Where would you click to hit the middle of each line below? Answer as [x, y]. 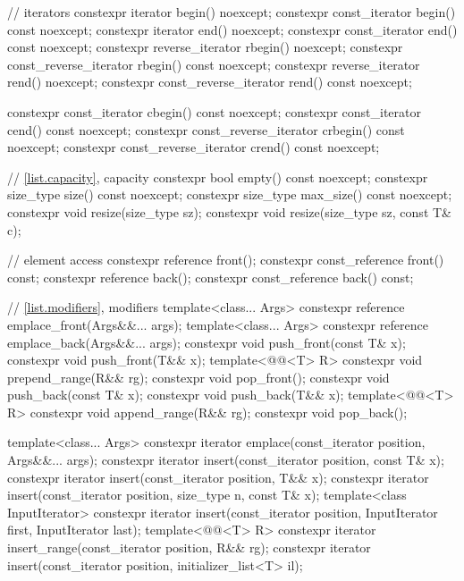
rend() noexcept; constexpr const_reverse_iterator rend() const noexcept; [210, 82]
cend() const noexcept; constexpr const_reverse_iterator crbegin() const [206, 129]
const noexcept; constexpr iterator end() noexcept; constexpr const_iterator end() [232, 29]
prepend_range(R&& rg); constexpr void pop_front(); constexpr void [198, 377]
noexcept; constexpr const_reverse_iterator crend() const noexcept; [194, 147]
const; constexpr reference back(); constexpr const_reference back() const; [211, 277]
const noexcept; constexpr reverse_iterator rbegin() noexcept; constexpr [205, 47]
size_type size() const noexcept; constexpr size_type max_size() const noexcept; [230, 194]
